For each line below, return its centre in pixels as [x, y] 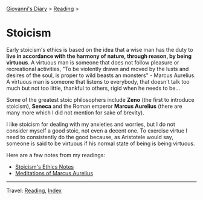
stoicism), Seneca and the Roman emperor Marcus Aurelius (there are [94, 106]
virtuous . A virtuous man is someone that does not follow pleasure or [93, 62]
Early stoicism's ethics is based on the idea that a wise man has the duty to [100, 49]
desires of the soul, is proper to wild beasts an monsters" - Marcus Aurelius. [101, 75]
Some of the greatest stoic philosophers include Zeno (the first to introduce [100, 99]
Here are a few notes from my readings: [56, 155]
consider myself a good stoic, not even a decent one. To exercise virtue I [97, 130]
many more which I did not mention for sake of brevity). [75, 112]
